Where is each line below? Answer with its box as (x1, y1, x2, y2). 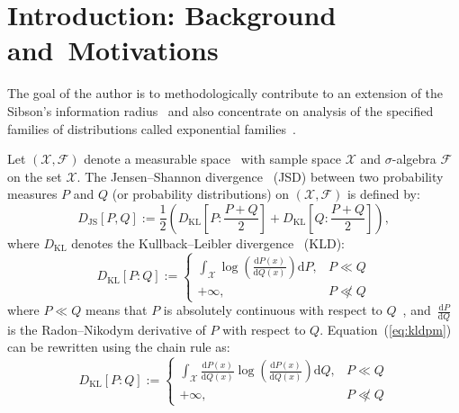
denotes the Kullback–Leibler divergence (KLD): (71, 233, 345, 252)
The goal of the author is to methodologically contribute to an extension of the (7, 84, 444, 103)
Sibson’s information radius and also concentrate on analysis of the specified (7, 101, 434, 120)
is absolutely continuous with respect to (163, 301, 382, 319)
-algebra (391, 149, 436, 168)
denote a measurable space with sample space (84, 149, 342, 168)
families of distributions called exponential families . (7, 119, 296, 138)
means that (85, 301, 148, 319)
